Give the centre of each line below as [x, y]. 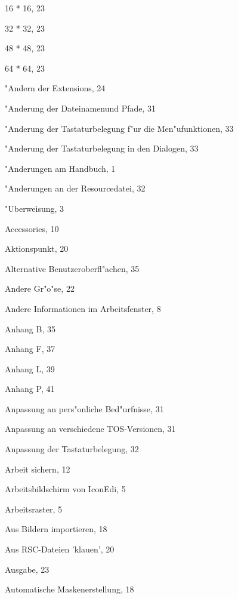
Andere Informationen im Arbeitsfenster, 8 [83, 308]
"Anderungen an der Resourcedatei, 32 [75, 188]
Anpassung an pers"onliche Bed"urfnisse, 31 [84, 408]
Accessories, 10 [32, 228]
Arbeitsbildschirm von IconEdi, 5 [65, 489]
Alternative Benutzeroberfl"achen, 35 [72, 268]
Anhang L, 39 [30, 368]
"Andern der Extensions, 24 [55, 88]
